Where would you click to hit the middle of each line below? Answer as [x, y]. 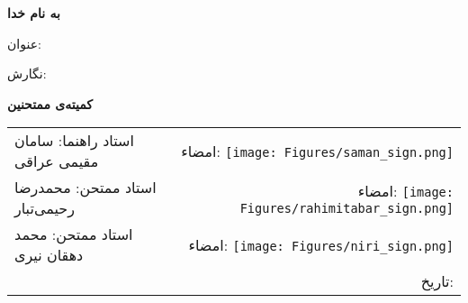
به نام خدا [34, 13]
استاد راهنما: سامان [74, 141]
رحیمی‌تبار [45, 208]
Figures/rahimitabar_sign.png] [346, 208]
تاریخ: [437, 281]
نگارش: [27, 73]
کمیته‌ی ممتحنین [50, 103]
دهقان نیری [49, 255]
